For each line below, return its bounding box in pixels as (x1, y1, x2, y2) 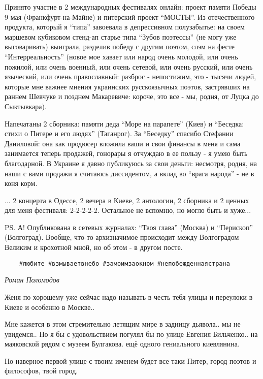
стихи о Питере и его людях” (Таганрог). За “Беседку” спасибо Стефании (5, 128, 234, 139)
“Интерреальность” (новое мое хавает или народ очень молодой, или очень (5, 51, 238, 61)
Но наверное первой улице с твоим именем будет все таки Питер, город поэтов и (5, 355, 256, 366)
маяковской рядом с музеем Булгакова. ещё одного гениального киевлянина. (5, 338, 240, 349)
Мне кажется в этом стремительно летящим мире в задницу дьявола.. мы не (5, 319, 241, 329)
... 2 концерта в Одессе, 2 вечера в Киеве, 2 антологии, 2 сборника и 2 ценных (5, 195, 249, 205)
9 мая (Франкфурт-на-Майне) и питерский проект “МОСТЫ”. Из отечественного (5, 11, 255, 22)
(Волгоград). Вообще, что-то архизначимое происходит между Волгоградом (5, 232, 239, 242)
